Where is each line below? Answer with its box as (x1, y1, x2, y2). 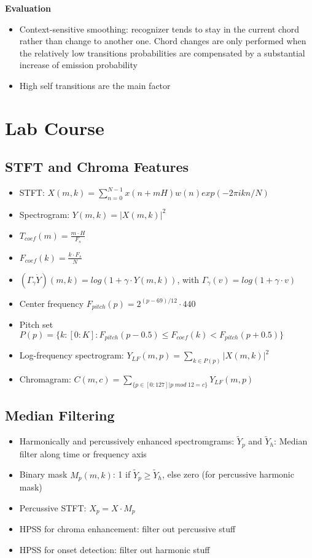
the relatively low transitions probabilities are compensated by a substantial (19, 46, 305, 59)
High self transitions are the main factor (19, 79, 171, 91)
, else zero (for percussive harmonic (162, 468, 294, 481)
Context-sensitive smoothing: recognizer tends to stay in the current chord (19, 22, 299, 35)
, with (177, 273, 200, 285)
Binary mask (19, 468, 68, 481)
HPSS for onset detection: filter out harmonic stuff (19, 543, 210, 556)
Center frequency (19, 296, 84, 309)
